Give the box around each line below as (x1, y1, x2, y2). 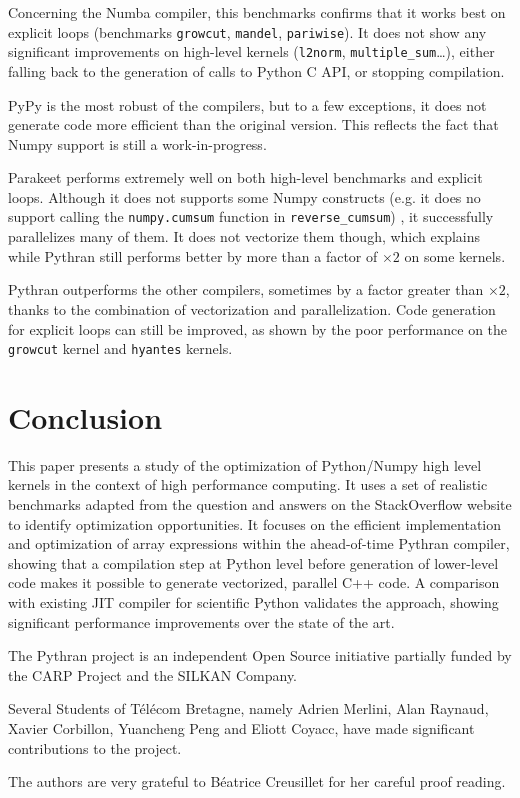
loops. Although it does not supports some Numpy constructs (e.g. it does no (8, 186, 481, 207)
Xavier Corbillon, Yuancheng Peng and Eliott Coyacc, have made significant (8, 718, 475, 738)
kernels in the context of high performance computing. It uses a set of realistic (8, 474, 488, 495)
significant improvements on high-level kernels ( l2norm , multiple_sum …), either (8, 41, 495, 62)
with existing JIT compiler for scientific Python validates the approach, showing (8, 592, 499, 613)
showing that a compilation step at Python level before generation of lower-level (8, 552, 499, 573)
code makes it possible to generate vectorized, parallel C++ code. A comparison (8, 572, 500, 593)
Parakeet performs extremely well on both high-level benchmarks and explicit (8, 167, 483, 188)
